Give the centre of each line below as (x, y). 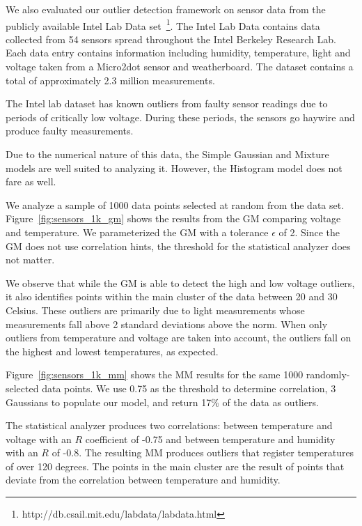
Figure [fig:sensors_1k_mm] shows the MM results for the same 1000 (155, 374)
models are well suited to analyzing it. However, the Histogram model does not (174, 168)
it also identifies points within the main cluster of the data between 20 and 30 (172, 296)
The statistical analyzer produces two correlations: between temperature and (169, 425)
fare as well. (31, 181)
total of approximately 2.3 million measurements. (110, 80)
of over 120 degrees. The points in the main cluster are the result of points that (175, 466)
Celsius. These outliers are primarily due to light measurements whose (155, 310)
